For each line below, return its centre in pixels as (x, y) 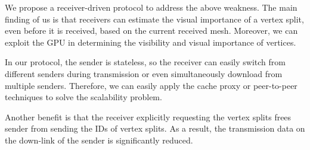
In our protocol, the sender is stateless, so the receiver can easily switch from (145, 62)
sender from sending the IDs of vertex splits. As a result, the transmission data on (155, 128)
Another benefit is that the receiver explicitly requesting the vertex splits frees (148, 117)
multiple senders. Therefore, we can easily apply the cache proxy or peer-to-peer (151, 85)
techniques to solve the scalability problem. (83, 97)
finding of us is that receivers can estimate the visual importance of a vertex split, (154, 19)
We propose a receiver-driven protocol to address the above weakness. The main (151, 7)
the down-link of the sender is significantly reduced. (99, 140)
